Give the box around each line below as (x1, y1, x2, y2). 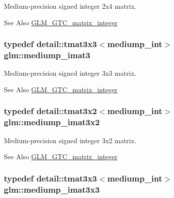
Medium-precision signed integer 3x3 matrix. (4, 68, 137, 78)
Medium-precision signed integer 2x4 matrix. (4, 1, 137, 11)
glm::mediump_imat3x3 (4, 183, 100, 195)
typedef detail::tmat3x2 (4, 105, 97, 117)
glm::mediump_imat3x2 (4, 116, 100, 128)
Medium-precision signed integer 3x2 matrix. (4, 135, 137, 145)
